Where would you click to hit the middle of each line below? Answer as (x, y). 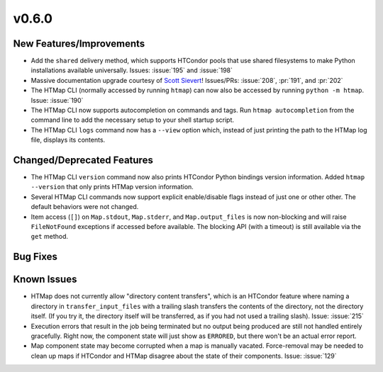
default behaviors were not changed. (85, 207)
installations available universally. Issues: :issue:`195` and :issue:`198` (132, 70)
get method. (50, 237)
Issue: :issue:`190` (57, 100)
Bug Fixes (35, 257)
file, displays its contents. (68, 140)
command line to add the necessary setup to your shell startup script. (132, 120)
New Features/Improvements (79, 44)
